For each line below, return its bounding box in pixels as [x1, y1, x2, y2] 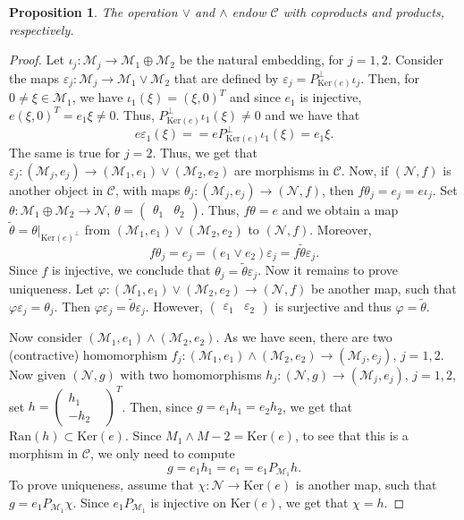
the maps [9, 68, 60, 87]
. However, [145, 296, 203, 315]
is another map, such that [295, 475, 437, 494]
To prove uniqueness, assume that [9, 475, 194, 494]
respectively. [9, 20, 74, 38]
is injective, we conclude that [52, 260, 211, 279]
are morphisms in [233, 160, 329, 179]
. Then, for [360, 68, 420, 87]
